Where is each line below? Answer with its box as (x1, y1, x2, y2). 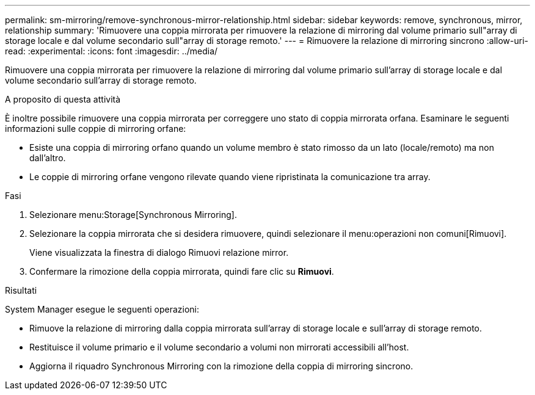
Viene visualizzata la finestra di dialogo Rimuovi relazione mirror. (29, 247, 289, 258)
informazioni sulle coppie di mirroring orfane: (5, 123, 186, 134)
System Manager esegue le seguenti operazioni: (5, 304, 200, 314)
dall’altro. (29, 153, 66, 163)
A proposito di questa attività (5, 94, 121, 104)
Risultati (5, 285, 37, 295)
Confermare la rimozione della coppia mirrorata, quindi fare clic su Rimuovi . (29, 266, 334, 277)
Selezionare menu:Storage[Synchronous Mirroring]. (29, 209, 237, 220)
